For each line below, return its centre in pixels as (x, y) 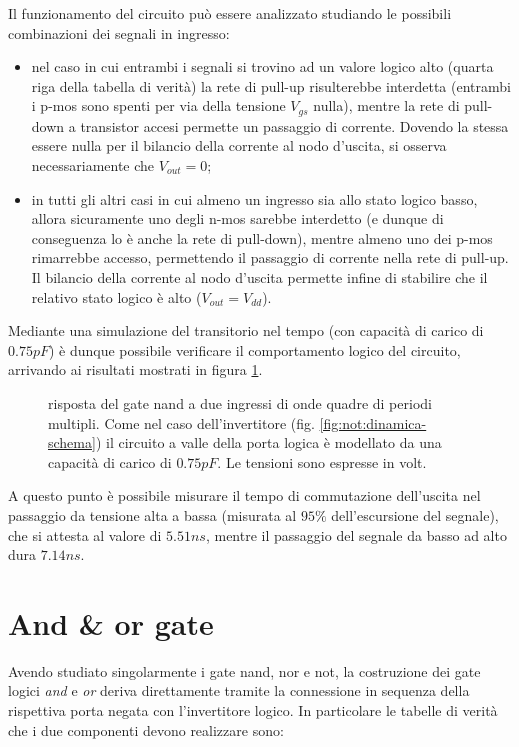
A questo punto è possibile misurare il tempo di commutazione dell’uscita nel (244, 495)
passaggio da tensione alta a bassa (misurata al (152, 514)
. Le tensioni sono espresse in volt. (322, 461)
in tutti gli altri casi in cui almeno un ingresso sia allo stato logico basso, (254, 198)
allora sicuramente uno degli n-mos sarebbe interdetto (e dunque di (237, 218)
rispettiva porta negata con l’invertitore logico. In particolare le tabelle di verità (253, 710)
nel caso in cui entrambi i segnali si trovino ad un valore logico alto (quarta (262, 66)
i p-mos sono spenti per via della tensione (158, 105)
